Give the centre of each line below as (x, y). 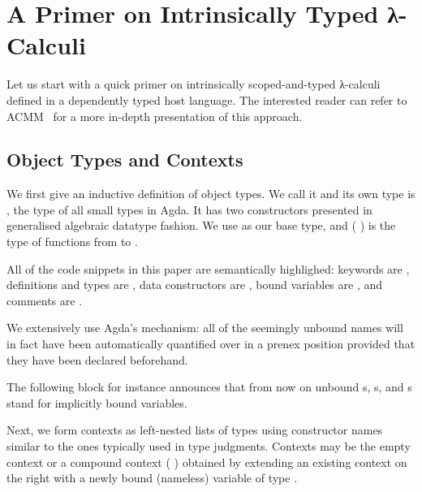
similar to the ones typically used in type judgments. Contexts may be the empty (209, 446)
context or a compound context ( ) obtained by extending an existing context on (207, 462)
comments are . (45, 300)
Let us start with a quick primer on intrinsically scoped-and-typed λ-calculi (194, 84)
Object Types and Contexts (125, 160)
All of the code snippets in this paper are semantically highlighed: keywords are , (208, 268)
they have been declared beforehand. (97, 359)
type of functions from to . (72, 242)
